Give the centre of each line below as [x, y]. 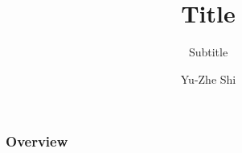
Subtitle [208, 52]
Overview [37, 141]
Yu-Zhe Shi [208, 79]
